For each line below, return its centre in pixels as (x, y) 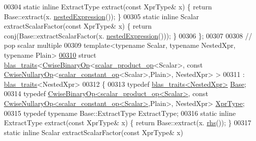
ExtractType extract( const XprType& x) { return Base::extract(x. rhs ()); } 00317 (128, 123)
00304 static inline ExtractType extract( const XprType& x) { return (108, 6)
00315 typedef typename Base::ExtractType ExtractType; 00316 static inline (120, 113)
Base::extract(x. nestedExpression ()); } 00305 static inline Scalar (102, 16)
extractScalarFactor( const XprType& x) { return (78, 26)
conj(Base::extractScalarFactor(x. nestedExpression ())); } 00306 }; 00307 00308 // (128, 35)
